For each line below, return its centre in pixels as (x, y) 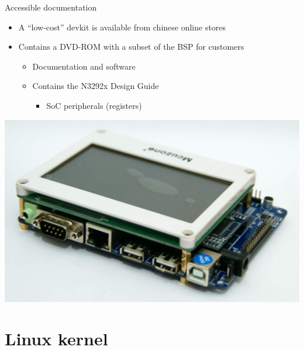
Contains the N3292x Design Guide (96, 86)
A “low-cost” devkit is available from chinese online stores (122, 27)
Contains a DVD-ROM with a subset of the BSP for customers (131, 47)
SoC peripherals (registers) (94, 105)
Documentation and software (84, 66)
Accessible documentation (51, 7)
